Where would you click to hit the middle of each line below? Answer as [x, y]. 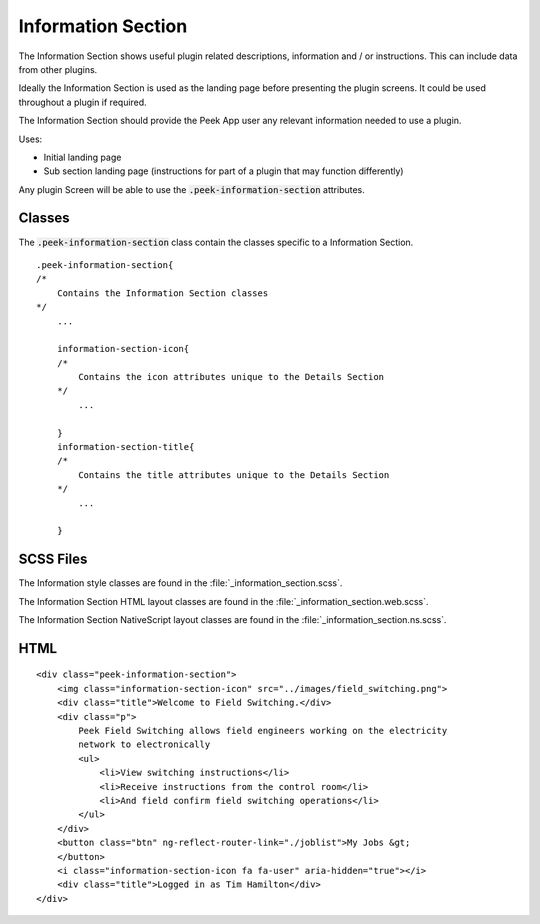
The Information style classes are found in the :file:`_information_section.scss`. [180, 583]
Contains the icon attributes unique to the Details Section [231, 377]
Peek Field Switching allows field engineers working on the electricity [263, 731]
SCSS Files [53, 559]
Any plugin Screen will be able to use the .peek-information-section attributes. [191, 189]
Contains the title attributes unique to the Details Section [234, 474]
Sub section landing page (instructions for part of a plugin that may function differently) [223, 171]
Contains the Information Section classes [162, 293]
